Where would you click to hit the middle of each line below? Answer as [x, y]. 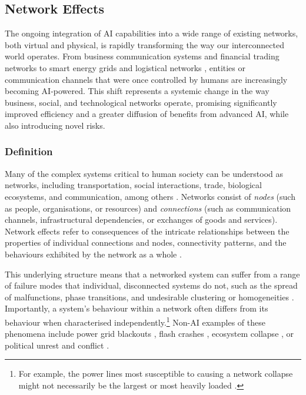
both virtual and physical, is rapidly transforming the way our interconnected [144, 44]
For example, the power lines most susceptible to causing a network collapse [156, 374]
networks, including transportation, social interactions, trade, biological [133, 185]
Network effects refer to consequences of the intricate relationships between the [147, 231]
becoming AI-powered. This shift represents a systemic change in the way [137, 91]
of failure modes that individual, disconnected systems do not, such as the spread [151, 285]
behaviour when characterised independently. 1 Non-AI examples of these [135, 321]
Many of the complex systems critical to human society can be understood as [144, 173]
